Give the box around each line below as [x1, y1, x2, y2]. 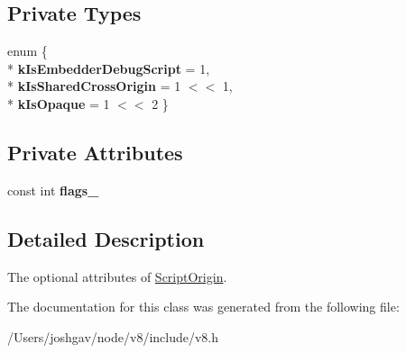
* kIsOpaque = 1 [7, 94, 110, 113]
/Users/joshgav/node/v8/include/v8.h [7, 327, 219, 346]
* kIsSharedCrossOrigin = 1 [7, 77, 181, 95]
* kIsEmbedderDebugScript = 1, [7, 59, 210, 77]
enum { [7, 41, 48, 60]
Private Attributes [7, 138, 183, 166]
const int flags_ [7, 180, 99, 199]
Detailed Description [7, 224, 205, 252]
